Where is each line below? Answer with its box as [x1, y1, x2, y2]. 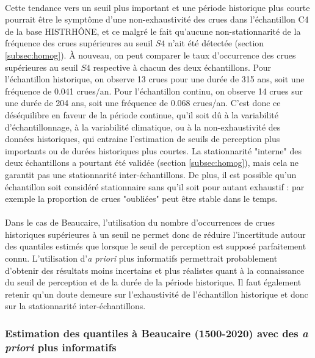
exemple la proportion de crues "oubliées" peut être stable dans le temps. [5, 192, 278, 205]
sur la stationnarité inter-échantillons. [5, 299, 146, 312]
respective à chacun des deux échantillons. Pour [93, 60, 272, 73]
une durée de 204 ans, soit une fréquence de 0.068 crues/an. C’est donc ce [5, 96, 281, 109]
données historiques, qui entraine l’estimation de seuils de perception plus [5, 132, 280, 145]
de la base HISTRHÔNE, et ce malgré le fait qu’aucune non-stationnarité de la [5, 24, 301, 37]
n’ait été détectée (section [167, 37, 264, 49]
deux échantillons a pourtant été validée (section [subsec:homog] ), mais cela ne [5, 156, 299, 169]
